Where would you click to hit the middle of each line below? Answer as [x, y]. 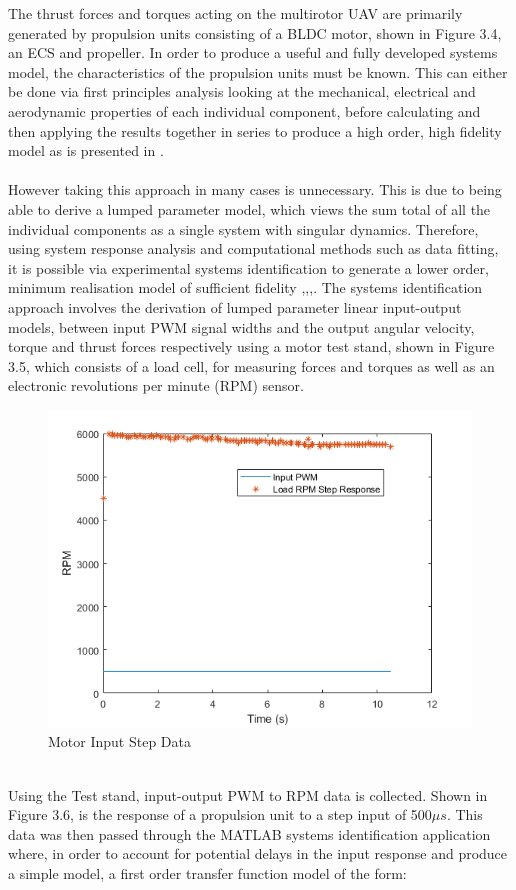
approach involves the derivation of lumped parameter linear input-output [235, 306]
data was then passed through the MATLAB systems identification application [249, 833]
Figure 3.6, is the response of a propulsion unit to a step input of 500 [220, 814]
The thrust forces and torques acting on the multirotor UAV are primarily [235, 13]
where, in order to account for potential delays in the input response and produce [258, 853]
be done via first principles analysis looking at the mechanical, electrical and [242, 91]
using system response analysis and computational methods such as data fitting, [253, 248]
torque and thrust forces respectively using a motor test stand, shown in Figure [251, 346]
